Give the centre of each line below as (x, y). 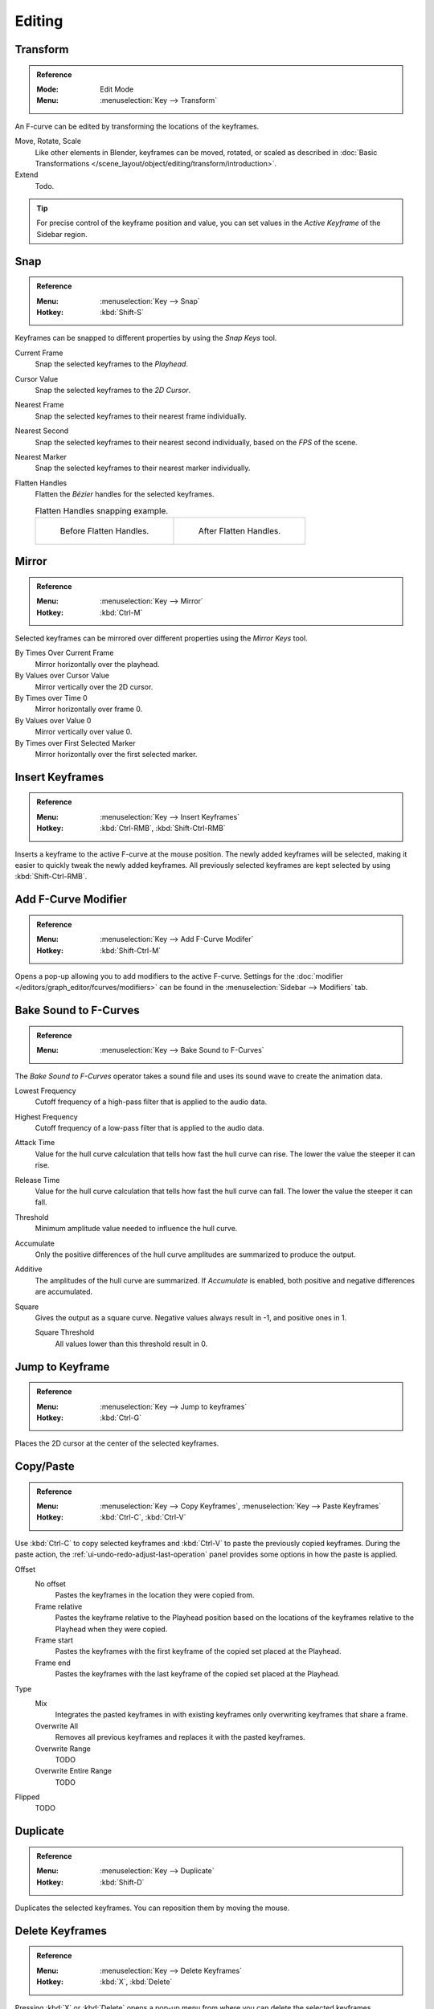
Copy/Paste (45, 1467)
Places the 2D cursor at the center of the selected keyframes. (117, 1443)
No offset (50, 1584)
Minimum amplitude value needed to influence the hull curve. (136, 1229)
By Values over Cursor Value (62, 676)
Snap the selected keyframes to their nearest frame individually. (141, 416)
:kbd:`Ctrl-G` (121, 1418)
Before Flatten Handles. (104, 530)
